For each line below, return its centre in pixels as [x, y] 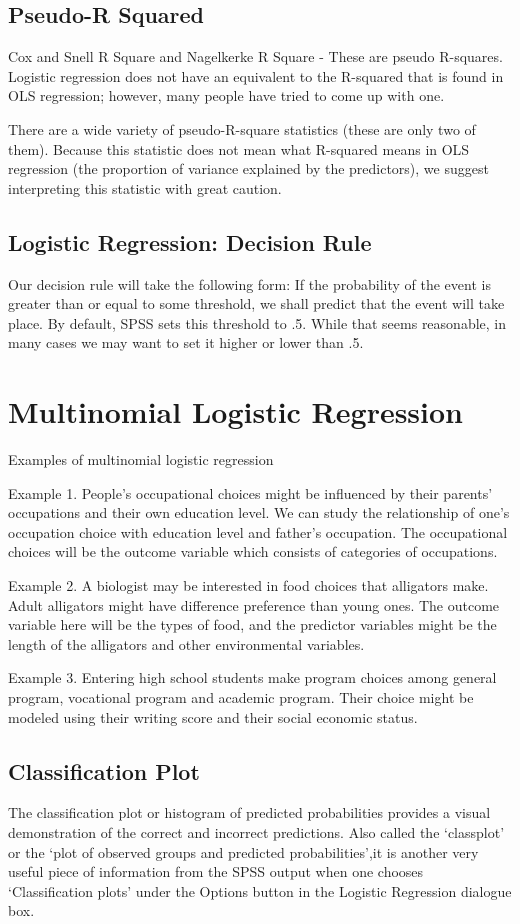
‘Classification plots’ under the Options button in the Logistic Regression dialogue [260, 890]
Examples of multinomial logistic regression [141, 459]
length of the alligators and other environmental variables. [186, 643]
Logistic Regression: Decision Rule [190, 241]
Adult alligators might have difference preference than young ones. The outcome [254, 604]
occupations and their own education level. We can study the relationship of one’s [259, 512]
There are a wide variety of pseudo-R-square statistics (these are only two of [242, 128]
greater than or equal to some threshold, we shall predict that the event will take [256, 303]
